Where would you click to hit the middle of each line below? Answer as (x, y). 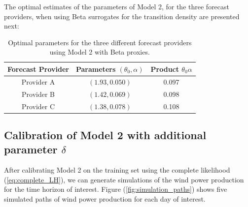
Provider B (38, 94)
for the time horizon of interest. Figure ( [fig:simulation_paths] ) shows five (116, 189)
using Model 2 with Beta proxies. (100, 52)
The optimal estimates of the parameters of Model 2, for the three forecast (117, 6)
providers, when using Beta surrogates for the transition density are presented (122, 16)
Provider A (38, 81)
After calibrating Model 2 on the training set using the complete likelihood (117, 170)
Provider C (38, 106)
